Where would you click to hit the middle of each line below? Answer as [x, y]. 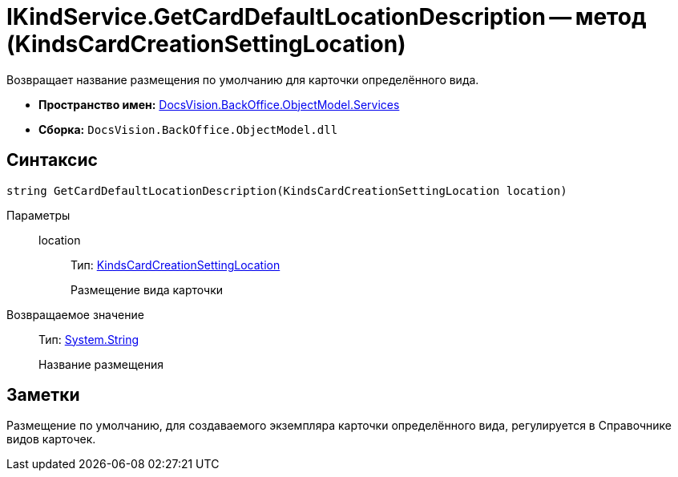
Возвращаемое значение [75, 314]
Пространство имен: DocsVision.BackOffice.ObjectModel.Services [219, 104]
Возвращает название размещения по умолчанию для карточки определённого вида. [243, 79]
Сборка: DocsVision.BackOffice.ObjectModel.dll [188, 129]
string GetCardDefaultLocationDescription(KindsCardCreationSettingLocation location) [287, 190]
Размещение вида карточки [147, 289]
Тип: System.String [89, 339]
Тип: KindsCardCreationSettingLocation [176, 265]
